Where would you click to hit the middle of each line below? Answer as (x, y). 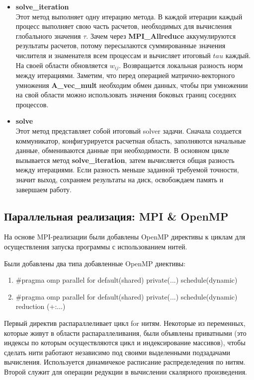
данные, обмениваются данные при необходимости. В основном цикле (123, 150)
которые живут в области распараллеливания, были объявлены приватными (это (125, 333)
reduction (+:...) (41, 306)
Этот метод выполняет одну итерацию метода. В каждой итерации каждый (129, 16)
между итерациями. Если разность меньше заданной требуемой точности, (127, 170)
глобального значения (48, 36)
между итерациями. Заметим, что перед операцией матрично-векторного (125, 75)
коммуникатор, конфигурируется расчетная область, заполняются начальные (131, 140)
